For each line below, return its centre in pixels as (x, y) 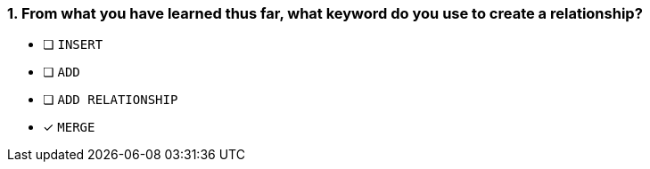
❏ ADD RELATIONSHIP (111, 100)
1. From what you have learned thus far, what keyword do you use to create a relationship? (325, 13)
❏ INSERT (73, 44)
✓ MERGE (69, 127)
